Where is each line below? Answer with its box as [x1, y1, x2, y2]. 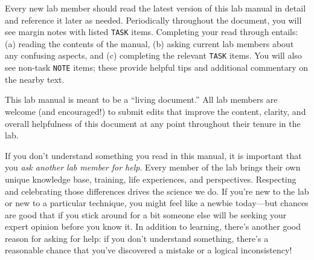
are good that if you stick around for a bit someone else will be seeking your [5, 208, 287, 221]
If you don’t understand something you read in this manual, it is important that [5, 149, 302, 161]
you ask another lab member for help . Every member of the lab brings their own [5, 161, 301, 174]
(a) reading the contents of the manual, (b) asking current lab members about [5, 37, 294, 50]
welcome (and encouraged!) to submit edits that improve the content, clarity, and [5, 105, 306, 117]
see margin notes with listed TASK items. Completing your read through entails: [5, 25, 298, 38]
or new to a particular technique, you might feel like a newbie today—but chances [5, 197, 309, 209]
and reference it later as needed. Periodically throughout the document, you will [5, 13, 302, 26]
